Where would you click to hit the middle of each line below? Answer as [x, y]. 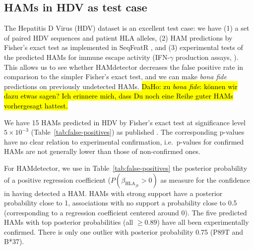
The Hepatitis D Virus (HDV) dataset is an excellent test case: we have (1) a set [127, 28]
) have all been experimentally [203, 222]
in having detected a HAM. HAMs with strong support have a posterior [113, 193]
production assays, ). [207, 57]
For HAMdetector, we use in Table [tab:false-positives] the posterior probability [126, 168]
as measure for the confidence [205, 179]
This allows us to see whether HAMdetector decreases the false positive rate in [124, 67]
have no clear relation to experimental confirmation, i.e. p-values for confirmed [124, 141]
